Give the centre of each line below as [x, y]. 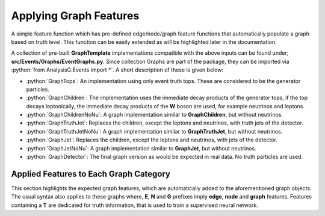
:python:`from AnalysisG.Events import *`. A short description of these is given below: [117, 70]
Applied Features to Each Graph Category [91, 174]
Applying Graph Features [75, 16]
